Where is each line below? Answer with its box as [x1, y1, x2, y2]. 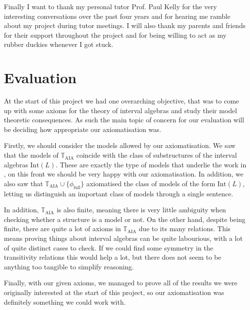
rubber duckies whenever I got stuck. [4, 39, 113, 49]
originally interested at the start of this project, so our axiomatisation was [4, 287, 224, 297]
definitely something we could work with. [4, 296, 126, 307]
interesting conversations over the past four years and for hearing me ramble [4, 11, 231, 21]
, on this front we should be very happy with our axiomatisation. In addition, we [4, 169, 244, 179]
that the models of [4, 150, 59, 160]
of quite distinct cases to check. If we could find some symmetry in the [4, 242, 214, 252]
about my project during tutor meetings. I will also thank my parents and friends [4, 20, 246, 30]
